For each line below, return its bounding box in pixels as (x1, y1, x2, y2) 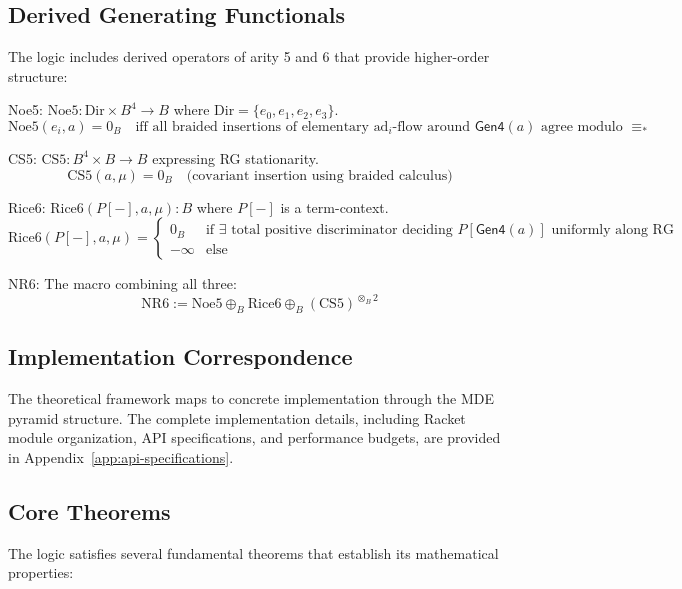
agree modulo (541, 119, 623, 134)
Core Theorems (8, 496, 171, 527)
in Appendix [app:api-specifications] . (8, 447, 234, 468)
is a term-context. (280, 196, 389, 217)
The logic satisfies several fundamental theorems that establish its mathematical (8, 542, 499, 563)
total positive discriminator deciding (231, 223, 453, 238)
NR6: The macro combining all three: (8, 273, 237, 294)
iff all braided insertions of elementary (135, 119, 369, 134)
